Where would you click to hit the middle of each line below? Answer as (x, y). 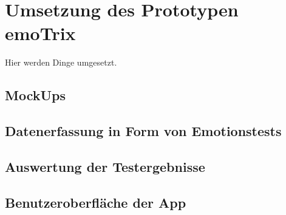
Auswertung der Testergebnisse (105, 166)
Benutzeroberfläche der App (96, 202)
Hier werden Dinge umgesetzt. (61, 62)
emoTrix (40, 33)
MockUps (36, 95)
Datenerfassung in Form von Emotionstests (143, 131)
